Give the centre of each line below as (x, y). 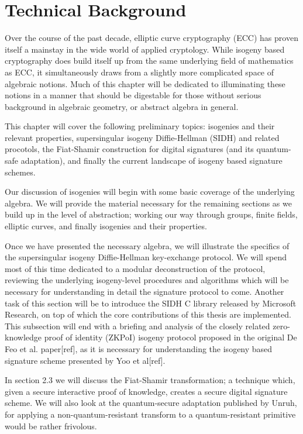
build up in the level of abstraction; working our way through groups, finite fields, (151, 214)
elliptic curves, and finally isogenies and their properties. (106, 226)
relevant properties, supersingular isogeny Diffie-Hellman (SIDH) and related (142, 137)
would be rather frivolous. (51, 426)
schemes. (20, 172)
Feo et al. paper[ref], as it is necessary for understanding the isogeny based (139, 348)
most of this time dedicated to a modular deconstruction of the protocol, (135, 268)
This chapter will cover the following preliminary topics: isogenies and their (140, 126)
